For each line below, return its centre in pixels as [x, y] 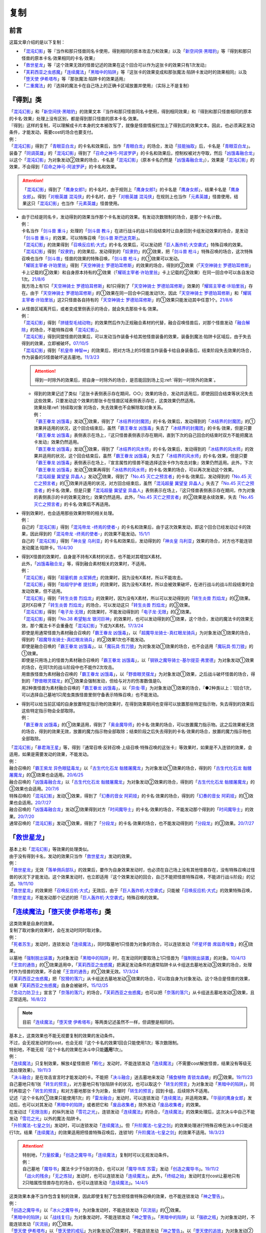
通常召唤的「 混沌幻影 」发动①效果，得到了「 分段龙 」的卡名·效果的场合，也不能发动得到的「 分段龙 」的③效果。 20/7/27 [132, 823]
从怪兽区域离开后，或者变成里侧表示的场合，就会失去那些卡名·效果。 [91, 309]
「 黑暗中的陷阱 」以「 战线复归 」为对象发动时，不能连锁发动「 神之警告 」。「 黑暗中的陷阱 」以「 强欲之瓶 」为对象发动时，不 [132, 1217]
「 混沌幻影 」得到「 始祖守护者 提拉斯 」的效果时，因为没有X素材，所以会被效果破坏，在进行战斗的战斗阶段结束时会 [138, 584]
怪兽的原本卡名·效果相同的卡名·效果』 [60, 58]
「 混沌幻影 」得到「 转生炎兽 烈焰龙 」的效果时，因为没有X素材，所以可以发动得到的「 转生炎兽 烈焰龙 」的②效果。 [137, 598]
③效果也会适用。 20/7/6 [34, 789]
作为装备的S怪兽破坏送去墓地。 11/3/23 [60, 357]
